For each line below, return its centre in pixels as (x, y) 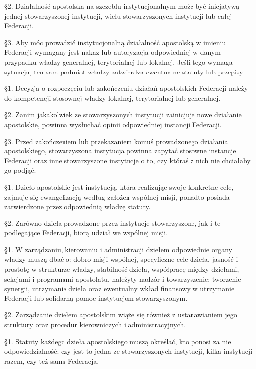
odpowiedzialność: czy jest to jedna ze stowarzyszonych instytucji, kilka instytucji (128, 351)
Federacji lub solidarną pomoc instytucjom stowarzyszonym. (96, 298)
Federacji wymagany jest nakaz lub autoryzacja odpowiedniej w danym (113, 52)
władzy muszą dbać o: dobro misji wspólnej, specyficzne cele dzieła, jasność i (121, 259)
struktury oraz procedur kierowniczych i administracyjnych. (95, 325)
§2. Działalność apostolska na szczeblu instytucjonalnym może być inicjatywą (122, 6)
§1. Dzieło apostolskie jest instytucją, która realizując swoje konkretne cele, (119, 186)
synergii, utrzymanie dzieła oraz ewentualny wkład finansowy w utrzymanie (120, 288)
